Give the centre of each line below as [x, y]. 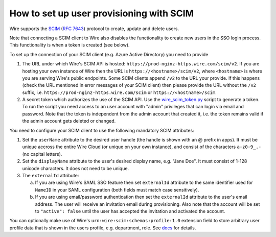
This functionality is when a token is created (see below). [70, 45]
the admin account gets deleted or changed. [69, 121]
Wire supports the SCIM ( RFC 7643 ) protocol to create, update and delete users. [94, 29]
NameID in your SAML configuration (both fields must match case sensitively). [117, 189]
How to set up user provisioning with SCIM [102, 13]
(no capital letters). [42, 154]
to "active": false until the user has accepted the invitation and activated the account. [130, 211]
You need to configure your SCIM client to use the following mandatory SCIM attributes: [102, 130]
